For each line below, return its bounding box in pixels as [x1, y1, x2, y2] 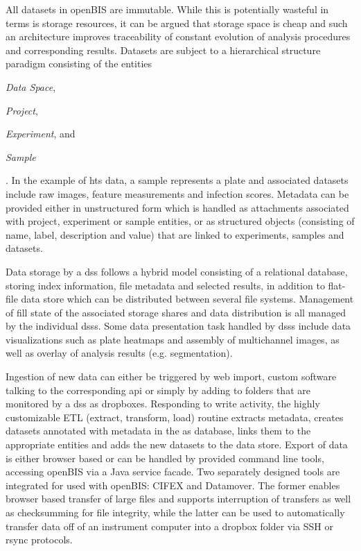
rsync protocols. [6, 532, 73, 547]
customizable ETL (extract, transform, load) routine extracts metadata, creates [6, 409, 344, 424]
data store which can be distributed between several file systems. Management [21, 291, 354, 306]
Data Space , [6, 79, 56, 94]
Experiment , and [6, 126, 76, 141]
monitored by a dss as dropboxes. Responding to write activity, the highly [6, 396, 320, 411]
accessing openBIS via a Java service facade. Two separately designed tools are [6, 464, 340, 479]
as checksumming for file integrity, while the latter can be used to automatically [6, 505, 345, 519]
